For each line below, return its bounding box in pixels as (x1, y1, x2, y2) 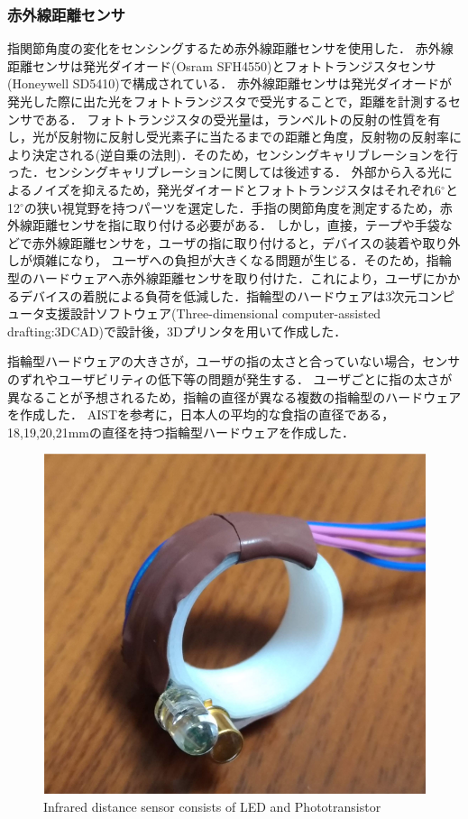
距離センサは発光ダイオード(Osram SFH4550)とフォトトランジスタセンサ (7, 56, 436, 75)
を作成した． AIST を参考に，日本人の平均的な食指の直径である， (7, 405, 395, 424)
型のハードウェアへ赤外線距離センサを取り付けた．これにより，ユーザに (7, 268, 436, 287)
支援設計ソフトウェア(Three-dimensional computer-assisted (44, 304, 381, 323)
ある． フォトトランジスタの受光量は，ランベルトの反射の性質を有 (44, 109, 441, 128)
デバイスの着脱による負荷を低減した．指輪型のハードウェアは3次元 (19, 286, 418, 305)
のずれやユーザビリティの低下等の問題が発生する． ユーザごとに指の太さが (7, 369, 453, 388)
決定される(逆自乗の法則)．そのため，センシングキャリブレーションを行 (32, 144, 458, 163)
